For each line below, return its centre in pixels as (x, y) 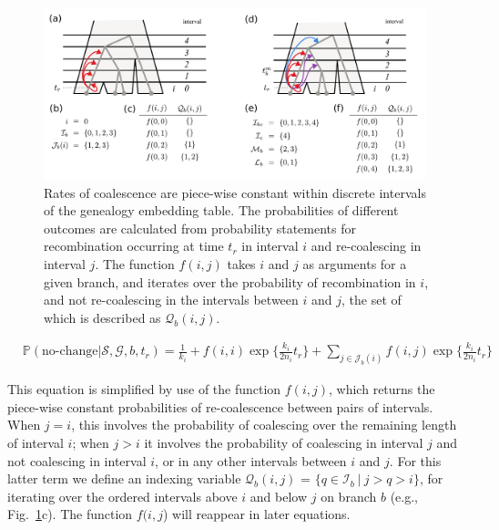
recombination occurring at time (134, 246)
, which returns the (382, 389)
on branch (349, 496)
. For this (415, 460)
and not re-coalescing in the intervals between (171, 300)
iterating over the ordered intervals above (122, 496)
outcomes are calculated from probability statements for (200, 228)
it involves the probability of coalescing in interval (284, 442)
